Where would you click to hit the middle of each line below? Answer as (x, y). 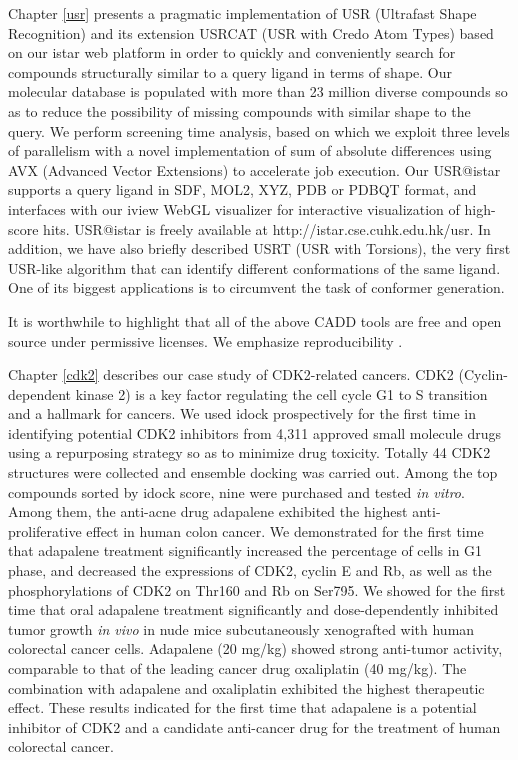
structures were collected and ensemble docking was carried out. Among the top (253, 472)
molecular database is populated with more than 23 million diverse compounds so (258, 91)
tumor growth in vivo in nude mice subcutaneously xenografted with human (241, 628)
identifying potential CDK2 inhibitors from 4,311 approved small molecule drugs (254, 432)
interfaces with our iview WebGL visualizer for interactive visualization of (234, 208)
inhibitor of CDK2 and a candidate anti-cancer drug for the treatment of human (254, 726)
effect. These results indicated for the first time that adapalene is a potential (242, 707)
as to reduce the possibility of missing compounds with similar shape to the (239, 110)
